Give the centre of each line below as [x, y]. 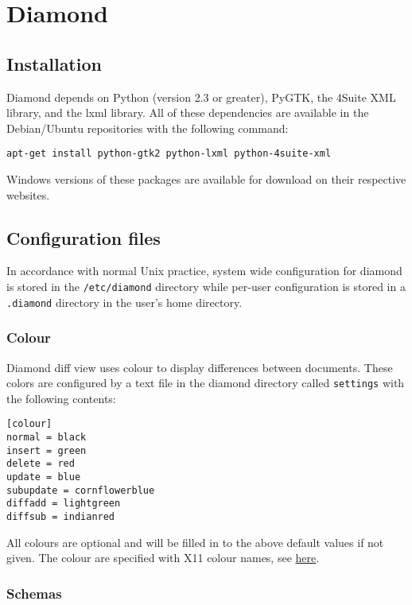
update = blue [44, 477]
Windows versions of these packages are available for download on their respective [206, 179]
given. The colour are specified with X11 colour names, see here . [163, 558]
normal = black [47, 438]
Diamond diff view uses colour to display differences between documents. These [200, 367]
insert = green [47, 450]
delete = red [41, 464]
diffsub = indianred [61, 516]
